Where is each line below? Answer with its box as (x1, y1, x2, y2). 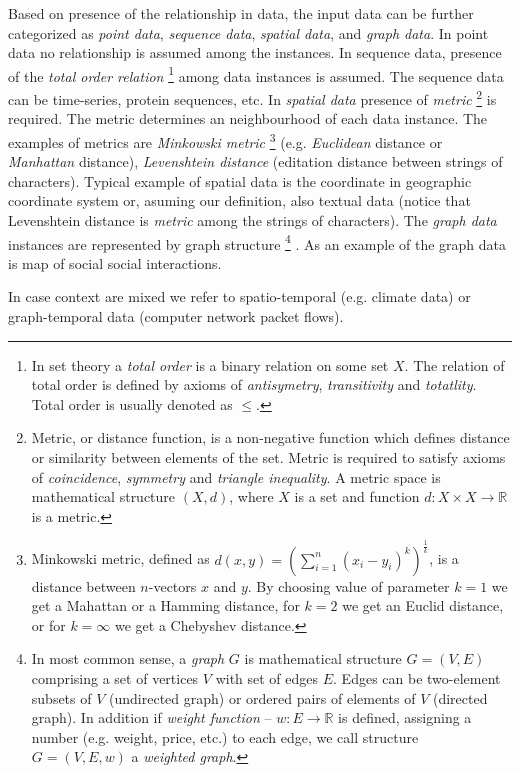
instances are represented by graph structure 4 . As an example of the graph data (8, 230, 507, 254)
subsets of (31, 687, 92, 708)
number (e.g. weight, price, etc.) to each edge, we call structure (31, 726, 419, 747)
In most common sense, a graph (31, 648, 225, 669)
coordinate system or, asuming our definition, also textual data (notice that (8, 190, 471, 211)
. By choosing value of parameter (247, 575, 450, 596)
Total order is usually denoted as (31, 393, 233, 414)
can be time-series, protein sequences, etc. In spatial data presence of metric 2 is (8, 86, 497, 109)
